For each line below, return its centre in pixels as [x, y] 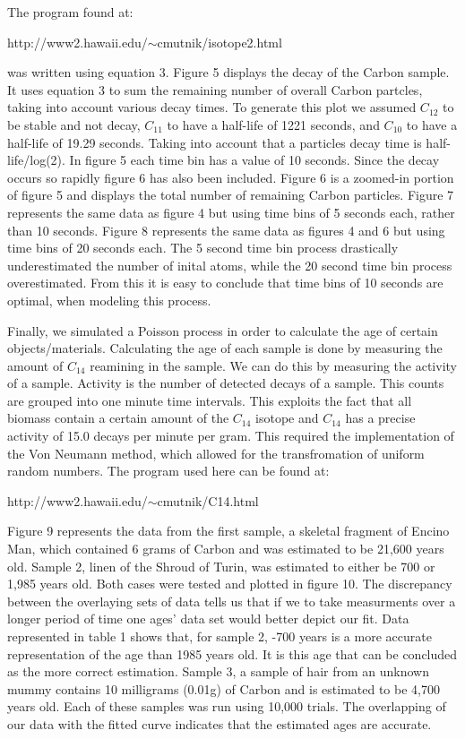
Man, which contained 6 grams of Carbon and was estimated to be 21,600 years [226, 549]
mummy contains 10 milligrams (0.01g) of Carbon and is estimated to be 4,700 [224, 688]
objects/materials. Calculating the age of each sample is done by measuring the [225, 348]
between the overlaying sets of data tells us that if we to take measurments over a [232, 601]
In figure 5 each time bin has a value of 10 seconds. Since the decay [254, 160]
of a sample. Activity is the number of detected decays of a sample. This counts [226, 383]
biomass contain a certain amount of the [118, 418]
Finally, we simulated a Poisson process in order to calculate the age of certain [223, 330]
